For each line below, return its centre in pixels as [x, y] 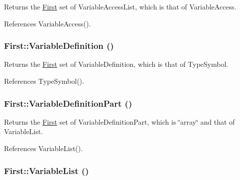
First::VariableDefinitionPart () [68, 103]
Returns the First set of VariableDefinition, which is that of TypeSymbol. [116, 64]
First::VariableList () [47, 170]
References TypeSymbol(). [44, 81]
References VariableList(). [44, 148]
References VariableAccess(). [48, 23]
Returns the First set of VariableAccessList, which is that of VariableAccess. [120, 6]
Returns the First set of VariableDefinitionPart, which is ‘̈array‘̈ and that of [120, 121]
